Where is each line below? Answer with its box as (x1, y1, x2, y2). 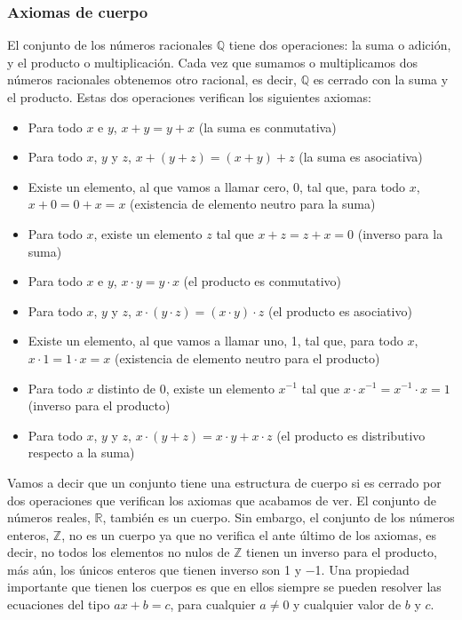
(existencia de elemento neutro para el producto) (114, 348, 380, 367)
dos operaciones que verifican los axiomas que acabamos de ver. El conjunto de (7, 490, 436, 509)
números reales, (7, 508, 91, 527)
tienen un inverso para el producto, (246, 543, 437, 561)
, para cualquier (170, 595, 256, 614)
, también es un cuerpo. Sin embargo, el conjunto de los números (102, 508, 455, 527)
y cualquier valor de (293, 595, 402, 614)
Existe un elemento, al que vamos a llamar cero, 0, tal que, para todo (28, 177, 406, 195)
